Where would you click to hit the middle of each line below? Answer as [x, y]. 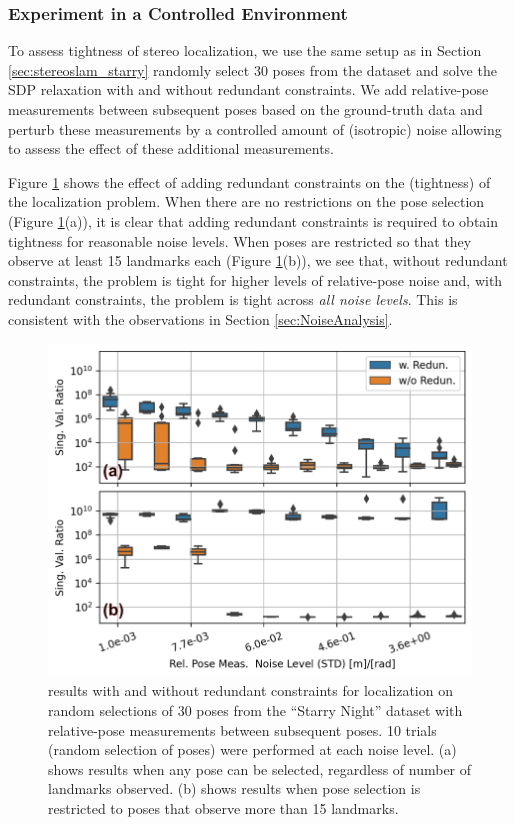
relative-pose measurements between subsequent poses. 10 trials [242, 729]
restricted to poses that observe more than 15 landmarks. [223, 807]
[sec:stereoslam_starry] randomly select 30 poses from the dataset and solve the [252, 69]
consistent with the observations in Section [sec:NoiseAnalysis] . [200, 318]
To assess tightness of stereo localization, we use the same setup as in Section [245, 50]
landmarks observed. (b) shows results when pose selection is [234, 788]
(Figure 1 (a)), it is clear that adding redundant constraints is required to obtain [253, 220]
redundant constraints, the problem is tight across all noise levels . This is [233, 299]
